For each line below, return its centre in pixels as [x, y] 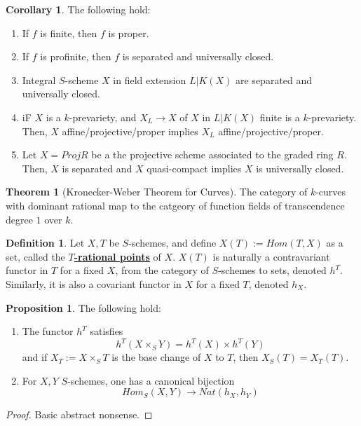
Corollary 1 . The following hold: [78, 9]
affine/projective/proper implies [130, 131]
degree [19, 219]
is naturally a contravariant [271, 256]
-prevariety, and [103, 117]
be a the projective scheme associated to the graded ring [212, 154]
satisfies [107, 331]
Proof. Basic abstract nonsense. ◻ [79, 414]
